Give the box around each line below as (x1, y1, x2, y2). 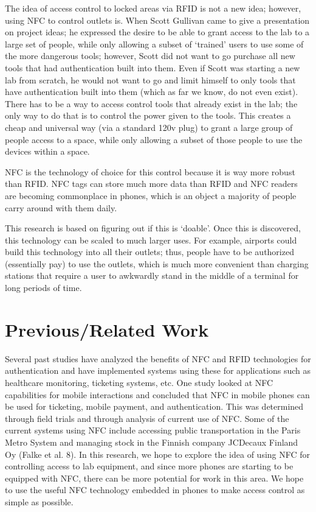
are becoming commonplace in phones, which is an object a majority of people (5, 189, 297, 202)
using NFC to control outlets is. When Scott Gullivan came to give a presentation (5, 13, 310, 26)
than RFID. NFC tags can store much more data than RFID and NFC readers (5, 177, 298, 190)
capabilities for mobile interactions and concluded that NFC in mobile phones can (5, 388, 310, 401)
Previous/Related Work (5, 317, 209, 342)
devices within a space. (5, 145, 90, 158)
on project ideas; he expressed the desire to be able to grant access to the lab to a (5, 26, 310, 38)
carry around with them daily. (5, 201, 117, 214)
